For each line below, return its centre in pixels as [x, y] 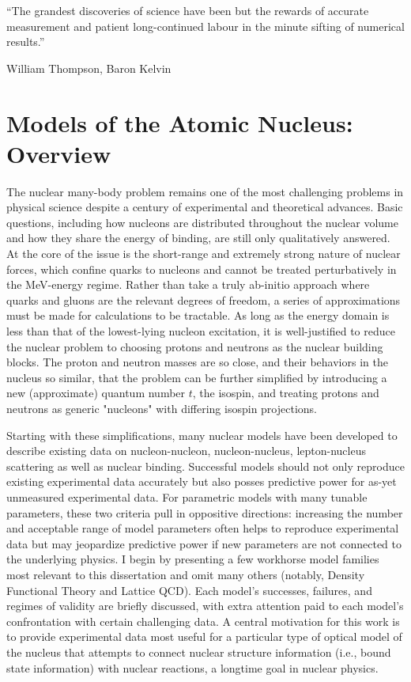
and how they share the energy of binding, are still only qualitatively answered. [198, 238]
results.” [26, 42]
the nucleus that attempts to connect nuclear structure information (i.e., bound [199, 652]
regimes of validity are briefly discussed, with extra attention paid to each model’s [205, 606]
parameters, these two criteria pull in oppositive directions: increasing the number [205, 512]
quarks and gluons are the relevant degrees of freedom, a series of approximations [204, 299]
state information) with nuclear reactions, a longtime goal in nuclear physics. [192, 667]
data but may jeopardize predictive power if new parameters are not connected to [204, 543]
